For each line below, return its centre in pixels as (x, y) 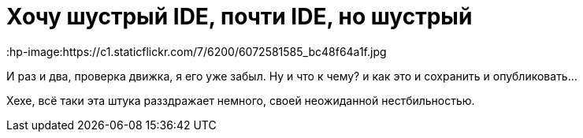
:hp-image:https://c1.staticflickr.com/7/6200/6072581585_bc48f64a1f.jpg (197, 51)
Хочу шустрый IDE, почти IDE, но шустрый (240, 17)
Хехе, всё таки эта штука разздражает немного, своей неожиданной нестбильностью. (241, 100)
